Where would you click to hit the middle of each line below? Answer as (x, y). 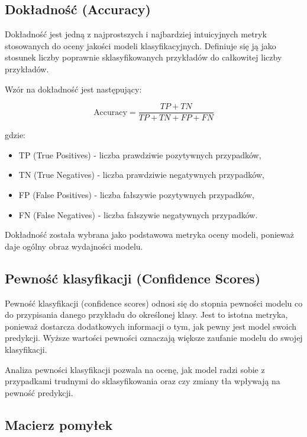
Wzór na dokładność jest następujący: (73, 89)
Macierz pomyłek (59, 424)
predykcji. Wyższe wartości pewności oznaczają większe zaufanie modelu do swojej (154, 338)
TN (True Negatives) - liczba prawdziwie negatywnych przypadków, (141, 175)
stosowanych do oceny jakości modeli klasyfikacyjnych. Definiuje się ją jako (140, 45)
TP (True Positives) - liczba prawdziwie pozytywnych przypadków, (140, 154)
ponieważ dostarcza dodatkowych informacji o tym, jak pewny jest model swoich (151, 326)
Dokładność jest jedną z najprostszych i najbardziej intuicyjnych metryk (136, 34)
